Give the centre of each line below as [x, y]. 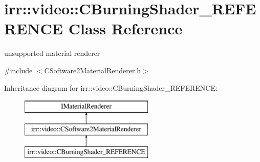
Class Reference [125, 28]
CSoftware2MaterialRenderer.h [93, 70]
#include [18, 70]
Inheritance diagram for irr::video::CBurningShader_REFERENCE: [111, 87]
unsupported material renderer [52, 53]
